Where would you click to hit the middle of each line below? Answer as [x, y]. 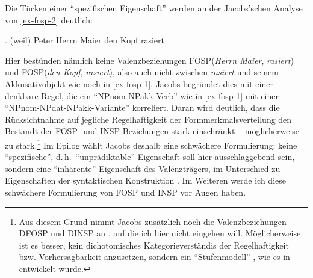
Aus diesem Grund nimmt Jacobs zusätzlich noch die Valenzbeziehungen [153, 221]
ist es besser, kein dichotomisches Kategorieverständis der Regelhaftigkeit [154, 245]
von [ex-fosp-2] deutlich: [49, 20]
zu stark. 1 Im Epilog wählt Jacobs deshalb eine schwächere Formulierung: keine [151, 144]
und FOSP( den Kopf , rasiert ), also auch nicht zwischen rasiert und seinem [142, 72]
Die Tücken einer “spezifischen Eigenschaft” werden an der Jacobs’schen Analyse [154, 8]
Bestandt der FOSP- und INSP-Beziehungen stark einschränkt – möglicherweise [152, 131]
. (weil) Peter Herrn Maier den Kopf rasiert [85, 40]
